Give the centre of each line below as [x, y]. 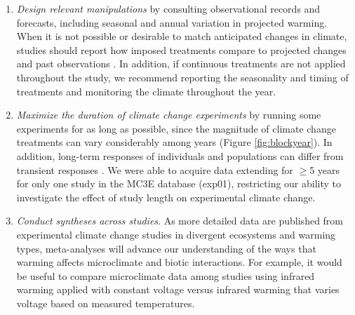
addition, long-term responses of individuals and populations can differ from [180, 155]
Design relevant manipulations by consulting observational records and [168, 8]
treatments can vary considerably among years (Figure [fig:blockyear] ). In [174, 142]
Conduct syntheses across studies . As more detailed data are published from [180, 221]
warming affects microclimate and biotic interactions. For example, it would [179, 262]
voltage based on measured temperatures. [106, 303]
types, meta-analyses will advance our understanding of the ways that [166, 248]
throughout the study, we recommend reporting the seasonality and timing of [182, 77]
